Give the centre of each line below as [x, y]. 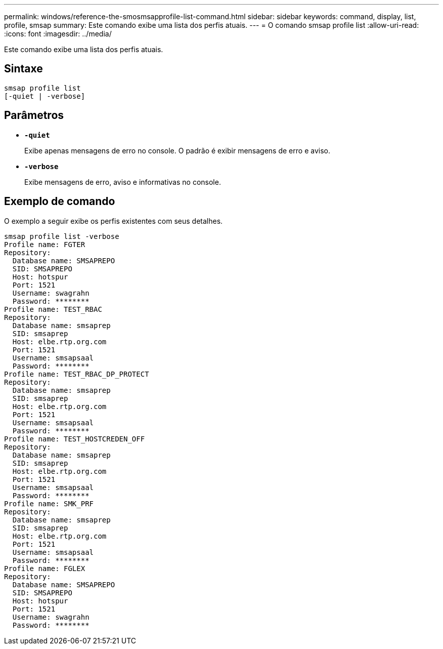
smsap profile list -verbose [62, 236]
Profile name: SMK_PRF [49, 503]
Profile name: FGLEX [45, 568]
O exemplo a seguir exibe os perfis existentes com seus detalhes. [114, 221]
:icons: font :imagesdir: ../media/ [58, 34]
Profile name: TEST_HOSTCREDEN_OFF [75, 439]
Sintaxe [24, 69]
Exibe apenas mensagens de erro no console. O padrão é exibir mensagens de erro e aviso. [177, 150]
